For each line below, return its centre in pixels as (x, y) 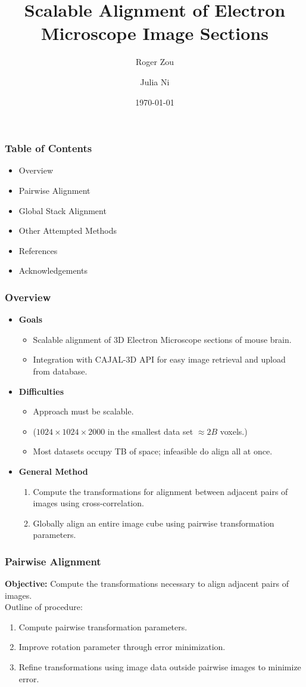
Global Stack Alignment (63, 210)
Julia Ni (155, 81)
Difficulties (41, 391)
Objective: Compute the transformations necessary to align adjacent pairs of (147, 584)
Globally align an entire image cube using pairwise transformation (154, 523)
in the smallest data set (150, 431)
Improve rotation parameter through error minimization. (122, 647)
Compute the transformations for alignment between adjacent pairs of (160, 491)
